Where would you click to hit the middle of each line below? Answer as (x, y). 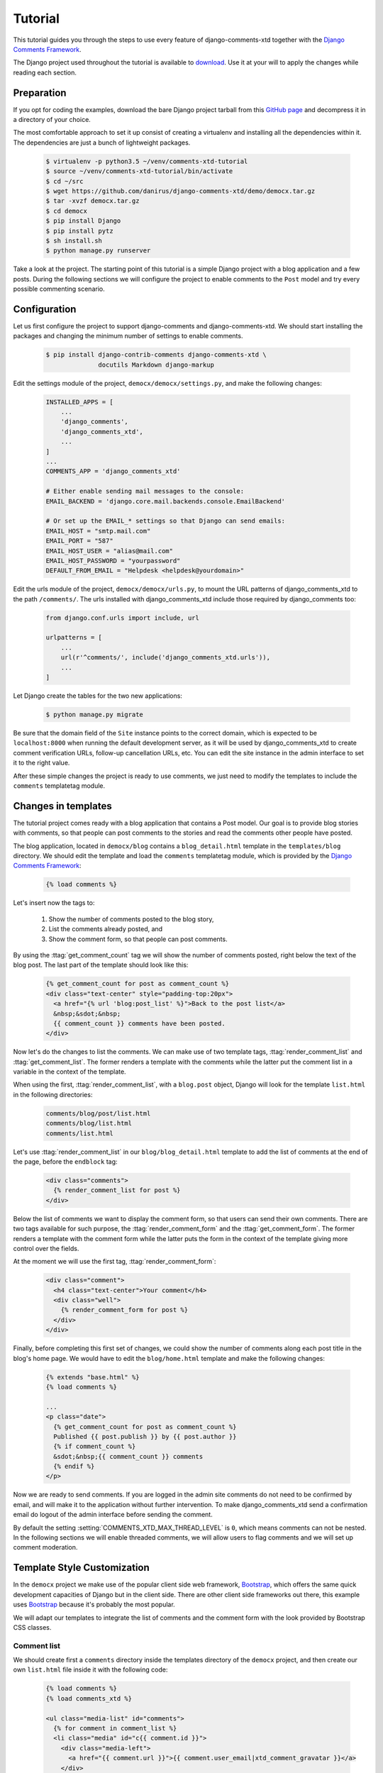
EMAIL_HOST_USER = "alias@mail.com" (110, 551)
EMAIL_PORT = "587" (79, 541)
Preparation (40, 93)
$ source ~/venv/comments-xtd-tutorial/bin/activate (139, 171)
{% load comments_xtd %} (89, 1698)
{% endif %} (74, 1467)
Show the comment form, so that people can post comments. (138, 939)
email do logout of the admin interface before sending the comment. (113, 1515)
